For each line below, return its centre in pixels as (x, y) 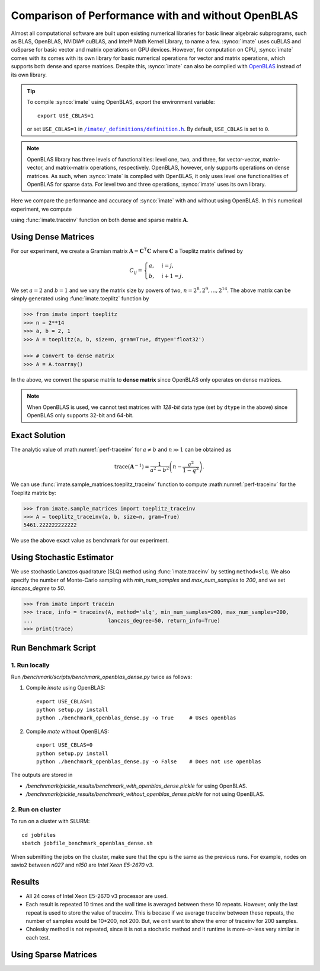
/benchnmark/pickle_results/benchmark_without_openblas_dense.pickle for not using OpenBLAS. (145, 794)
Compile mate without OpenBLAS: (68, 731)
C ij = (136, 271)
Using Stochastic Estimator (62, 558)
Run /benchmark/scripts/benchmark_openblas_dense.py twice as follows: (102, 677)
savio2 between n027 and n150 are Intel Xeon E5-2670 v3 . (82, 865)
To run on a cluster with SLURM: (50, 821)
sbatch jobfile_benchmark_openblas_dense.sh (87, 843)
